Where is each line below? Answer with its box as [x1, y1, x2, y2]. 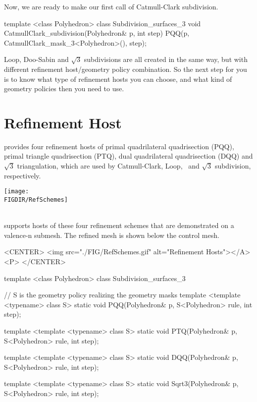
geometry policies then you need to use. [4, 83, 124, 94]
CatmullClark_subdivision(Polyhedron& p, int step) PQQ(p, [4, 28, 190, 38]
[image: [4, 188, 29, 195]
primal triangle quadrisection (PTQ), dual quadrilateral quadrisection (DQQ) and [4, 151, 253, 161]
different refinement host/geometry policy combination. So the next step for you [4, 63, 247, 74]
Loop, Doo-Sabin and [4, 54, 69, 64]
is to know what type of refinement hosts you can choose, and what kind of [4, 73, 232, 84]
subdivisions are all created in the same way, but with [84, 54, 248, 64]
